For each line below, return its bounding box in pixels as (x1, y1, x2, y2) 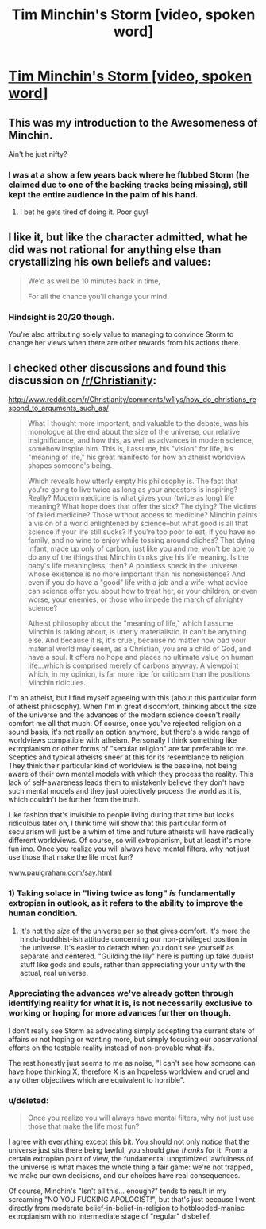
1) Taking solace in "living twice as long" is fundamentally (8, 888, 236, 899)
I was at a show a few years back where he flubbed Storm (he (8, 169, 249, 180)
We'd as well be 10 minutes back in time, (27, 276, 161, 286)
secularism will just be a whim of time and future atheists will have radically (8, 827, 254, 837)
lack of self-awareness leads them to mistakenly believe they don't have (8, 778, 245, 787)
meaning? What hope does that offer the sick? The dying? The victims (27, 501, 257, 511)
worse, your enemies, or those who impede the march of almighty (27, 595, 244, 604)
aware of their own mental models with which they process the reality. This (8, 770, 254, 779)
